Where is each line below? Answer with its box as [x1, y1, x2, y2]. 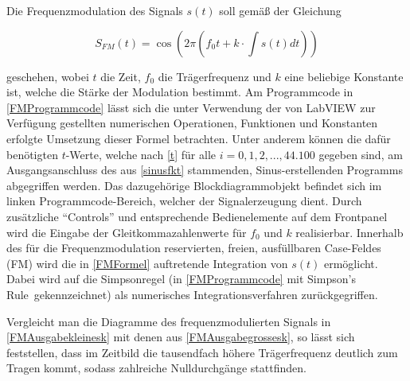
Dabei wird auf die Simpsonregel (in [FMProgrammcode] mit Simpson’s [6, 270, 356, 287]
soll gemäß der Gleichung [219, 2, 342, 18]
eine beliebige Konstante [284, 68, 404, 84]
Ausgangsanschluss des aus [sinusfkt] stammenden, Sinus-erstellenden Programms [6, 161, 403, 178]
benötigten [6, 146, 58, 162]
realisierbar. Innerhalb [295, 224, 404, 240]
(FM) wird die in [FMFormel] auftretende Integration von [6, 255, 288, 271]
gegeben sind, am [318, 146, 403, 162]
